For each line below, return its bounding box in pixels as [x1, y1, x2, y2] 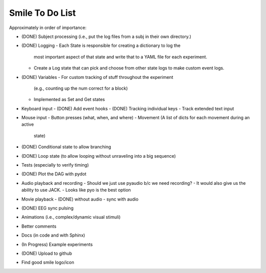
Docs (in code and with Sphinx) [21, 232, 86, 239]
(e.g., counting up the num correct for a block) [33, 85, 128, 91]
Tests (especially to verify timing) [21, 162, 89, 168]
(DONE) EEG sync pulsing [21, 205, 74, 211]
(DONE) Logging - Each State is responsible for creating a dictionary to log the [21, 42, 181, 49]
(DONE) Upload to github [21, 250, 72, 256]
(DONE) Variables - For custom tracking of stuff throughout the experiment [21, 74, 173, 80]
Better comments [21, 223, 57, 229]
